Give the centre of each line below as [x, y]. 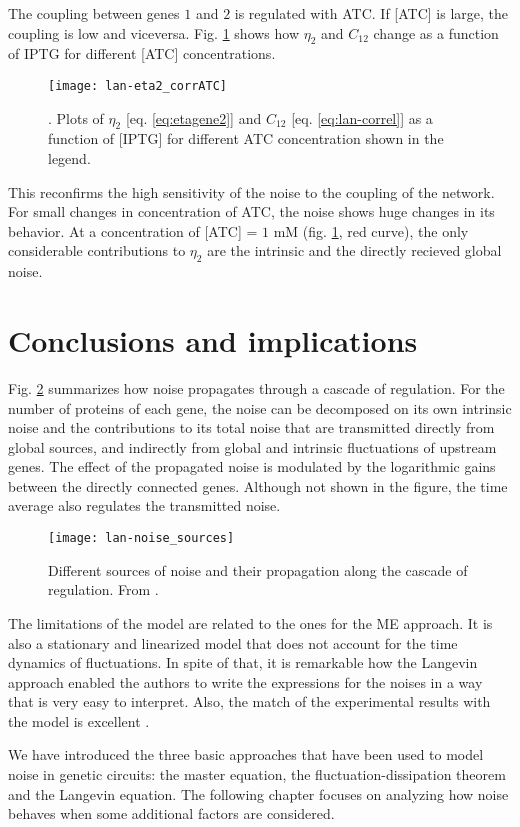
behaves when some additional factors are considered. [171, 813]
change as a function [436, 32]
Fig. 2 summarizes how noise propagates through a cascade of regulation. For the [256, 387]
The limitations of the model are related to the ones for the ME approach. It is [250, 622]
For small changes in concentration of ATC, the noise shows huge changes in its [251, 211]
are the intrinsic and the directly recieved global [354, 250]
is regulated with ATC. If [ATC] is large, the [371, 13]
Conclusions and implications [213, 339]
